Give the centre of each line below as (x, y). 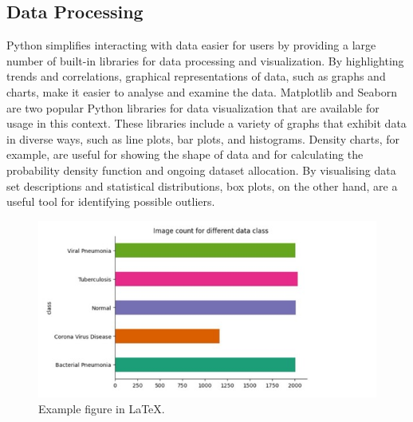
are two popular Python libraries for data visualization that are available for (193, 107)
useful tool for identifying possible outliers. (111, 201)
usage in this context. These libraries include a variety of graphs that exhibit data (206, 123)
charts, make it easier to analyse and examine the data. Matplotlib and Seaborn (202, 91)
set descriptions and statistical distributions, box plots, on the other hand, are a (202, 185)
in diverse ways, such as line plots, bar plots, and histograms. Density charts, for (203, 138)
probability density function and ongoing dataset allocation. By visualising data (201, 170)
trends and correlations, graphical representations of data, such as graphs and (196, 76)
